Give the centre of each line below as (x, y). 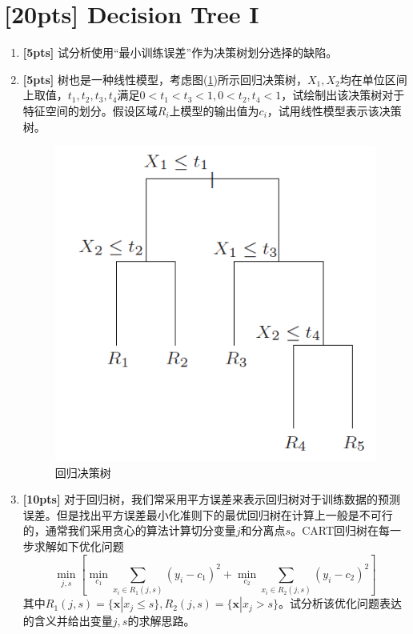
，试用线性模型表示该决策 (334, 110)
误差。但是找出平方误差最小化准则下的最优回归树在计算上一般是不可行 (208, 514)
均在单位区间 (373, 79)
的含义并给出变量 (68, 621)
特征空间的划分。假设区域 (90, 110)
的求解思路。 (161, 621)
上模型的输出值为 (214, 110)
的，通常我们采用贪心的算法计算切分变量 (129, 530)
